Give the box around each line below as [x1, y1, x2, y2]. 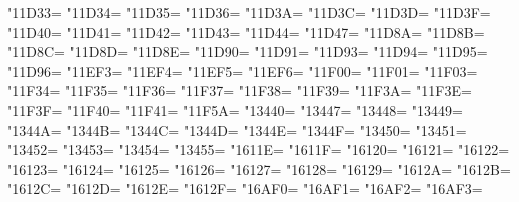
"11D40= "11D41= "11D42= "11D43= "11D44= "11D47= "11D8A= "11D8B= [7, 21, 485, 42]
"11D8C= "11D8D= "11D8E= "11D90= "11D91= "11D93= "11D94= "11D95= [7, 41, 488, 62]
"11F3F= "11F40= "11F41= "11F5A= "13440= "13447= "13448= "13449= [7, 99, 463, 120]
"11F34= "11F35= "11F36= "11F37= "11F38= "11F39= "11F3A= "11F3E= [7, 80, 472, 101]
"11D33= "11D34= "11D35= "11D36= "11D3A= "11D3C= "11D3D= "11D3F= [7, 2, 491, 22]
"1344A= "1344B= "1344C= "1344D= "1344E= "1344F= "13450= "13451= [7, 119, 467, 140]
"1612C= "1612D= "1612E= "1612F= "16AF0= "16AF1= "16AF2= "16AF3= [7, 178, 483, 199]
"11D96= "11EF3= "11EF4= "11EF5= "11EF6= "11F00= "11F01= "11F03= [7, 60, 478, 81]
